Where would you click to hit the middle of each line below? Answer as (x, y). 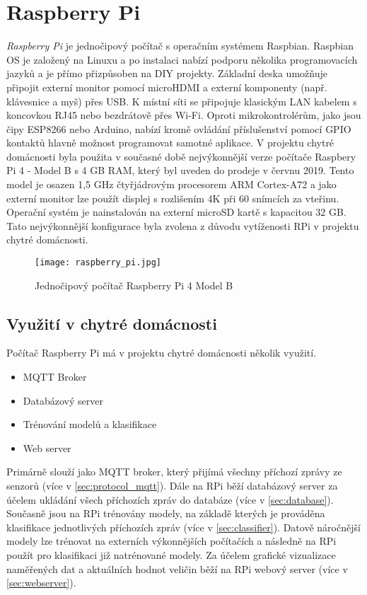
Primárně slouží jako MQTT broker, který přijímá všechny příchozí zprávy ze (174, 472)
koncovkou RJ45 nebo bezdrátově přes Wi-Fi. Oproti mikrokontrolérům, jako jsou (184, 115)
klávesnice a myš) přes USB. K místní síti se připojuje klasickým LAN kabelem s (182, 101)
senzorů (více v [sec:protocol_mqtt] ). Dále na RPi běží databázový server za (172, 486)
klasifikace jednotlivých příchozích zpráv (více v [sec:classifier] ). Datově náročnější (183, 527)
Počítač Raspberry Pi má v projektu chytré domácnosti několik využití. (162, 353)
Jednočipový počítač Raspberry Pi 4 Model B (134, 285)
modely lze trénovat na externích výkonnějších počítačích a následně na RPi (171, 541)
